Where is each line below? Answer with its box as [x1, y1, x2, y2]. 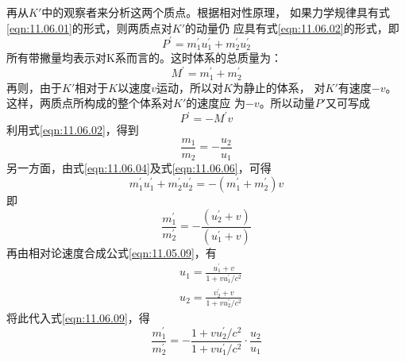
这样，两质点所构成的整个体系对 [6, 94, 173, 111]
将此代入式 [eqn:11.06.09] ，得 [6, 310, 150, 326]
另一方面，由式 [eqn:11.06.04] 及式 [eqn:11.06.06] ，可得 [6, 160, 272, 176]
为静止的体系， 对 [232, 79, 326, 95]
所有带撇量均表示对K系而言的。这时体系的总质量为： [6, 49, 282, 66]
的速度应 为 [186, 94, 245, 111]
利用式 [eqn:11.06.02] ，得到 [6, 121, 139, 138]
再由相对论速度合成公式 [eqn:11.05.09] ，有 [6, 244, 217, 260]
